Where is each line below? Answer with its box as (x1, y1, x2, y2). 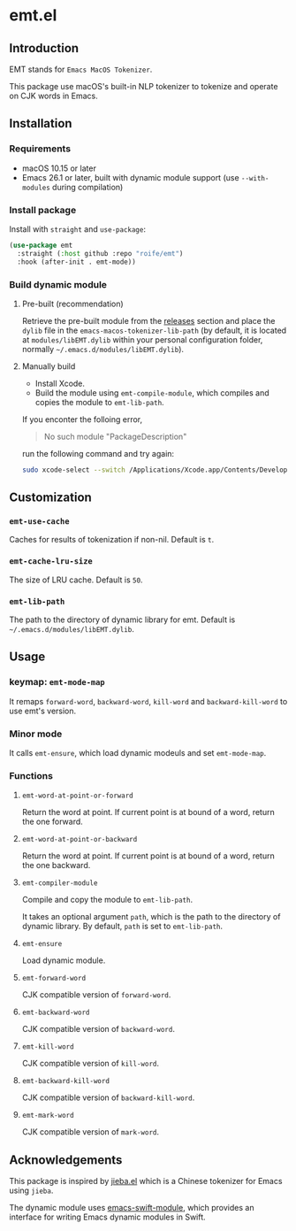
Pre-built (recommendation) (21, 298, 124, 309)
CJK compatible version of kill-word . (21, 1058, 160, 1069)
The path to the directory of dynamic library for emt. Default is (9, 614, 236, 625)
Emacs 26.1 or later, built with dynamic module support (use (21, 172, 240, 182)
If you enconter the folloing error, (21, 413, 143, 425)
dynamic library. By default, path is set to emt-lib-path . (21, 921, 224, 932)
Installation (9, 116, 72, 131)
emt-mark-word (21, 1112, 74, 1120)
